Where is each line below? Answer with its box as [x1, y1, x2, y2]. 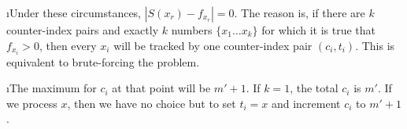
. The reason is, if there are [234, 5, 365, 20]
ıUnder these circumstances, [6, 5, 142, 20]
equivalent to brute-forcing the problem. [6, 53, 200, 70]
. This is [355, 37, 395, 53]
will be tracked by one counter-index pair [113, 37, 313, 53]
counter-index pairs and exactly [6, 22, 159, 38]
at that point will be [112, 80, 211, 96]
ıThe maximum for [6, 80, 97, 96]
